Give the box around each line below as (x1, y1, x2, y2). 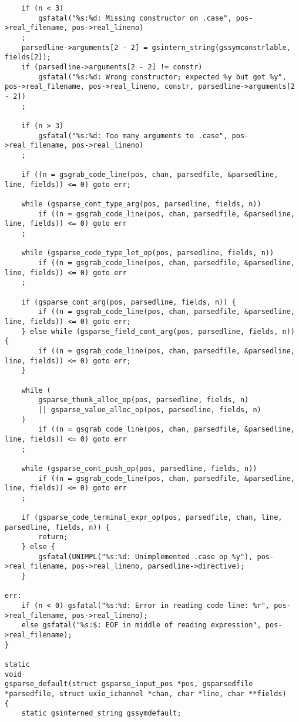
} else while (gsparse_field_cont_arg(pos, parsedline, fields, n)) (21, 327, 295, 336)
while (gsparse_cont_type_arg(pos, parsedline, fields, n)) (21, 200, 261, 209)
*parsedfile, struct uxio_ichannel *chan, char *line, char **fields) (5, 689, 287, 698)
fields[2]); (5, 53, 51, 62)
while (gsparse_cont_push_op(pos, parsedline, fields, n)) (21, 464, 257, 473)
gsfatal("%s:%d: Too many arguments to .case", (38, 131, 228, 140)
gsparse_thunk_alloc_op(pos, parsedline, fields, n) (38, 396, 249, 405)
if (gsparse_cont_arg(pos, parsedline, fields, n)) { (21, 298, 236, 306)
